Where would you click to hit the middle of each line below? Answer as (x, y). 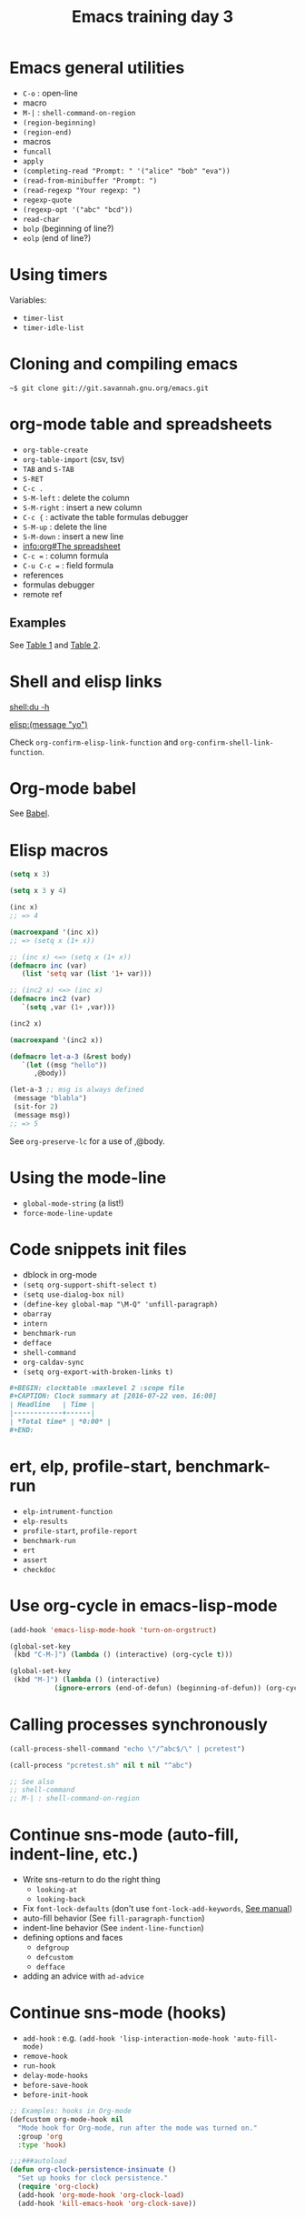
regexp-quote (47, 200)
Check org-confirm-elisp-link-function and (94, 742)
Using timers (59, 275)
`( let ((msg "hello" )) (64, 1065)
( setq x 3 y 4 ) (38, 891)
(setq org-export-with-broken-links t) (98, 1372)
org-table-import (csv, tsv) (74, 459)
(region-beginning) (59, 123)
